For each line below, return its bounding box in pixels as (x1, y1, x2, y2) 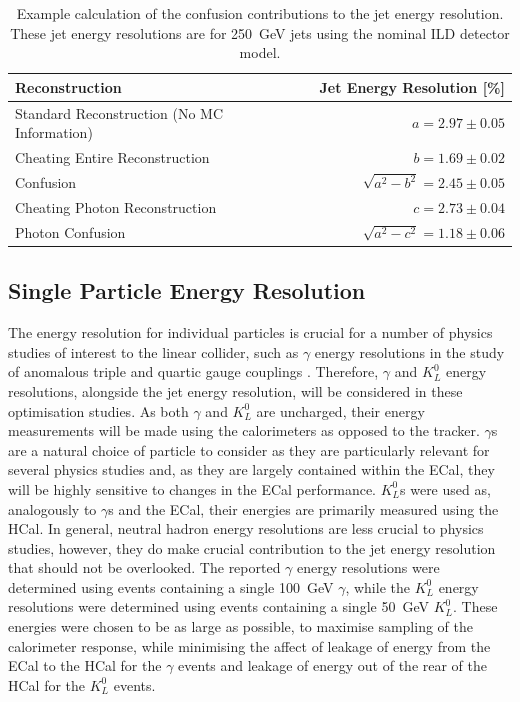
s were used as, (400, 478, 491, 499)
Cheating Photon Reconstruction (15, 197, 217, 218)
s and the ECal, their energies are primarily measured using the (108, 498, 499, 519)
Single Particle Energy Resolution (8, 275, 366, 306)
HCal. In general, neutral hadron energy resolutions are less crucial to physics (8, 518, 484, 539)
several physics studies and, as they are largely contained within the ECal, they (8, 459, 495, 480)
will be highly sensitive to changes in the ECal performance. (8, 478, 377, 499)
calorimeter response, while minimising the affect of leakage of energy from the (8, 635, 491, 656)
